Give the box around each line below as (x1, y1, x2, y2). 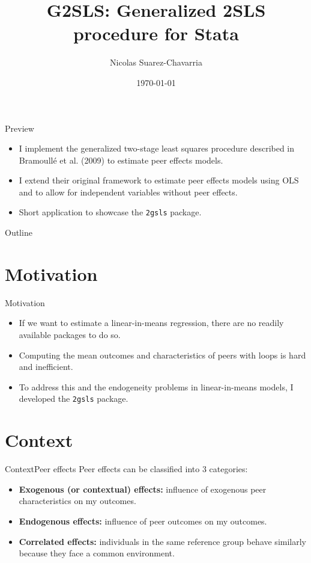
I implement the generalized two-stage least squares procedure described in (19, 142, 295, 155)
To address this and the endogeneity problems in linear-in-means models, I (19, 380, 294, 393)
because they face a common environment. (19, 547, 175, 559)
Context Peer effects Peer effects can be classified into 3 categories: (5, 463, 248, 475)
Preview (5, 122, 34, 134)
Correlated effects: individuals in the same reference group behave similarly (19, 535, 306, 547)
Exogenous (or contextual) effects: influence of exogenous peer (19, 482, 267, 495)
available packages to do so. (19, 328, 121, 341)
